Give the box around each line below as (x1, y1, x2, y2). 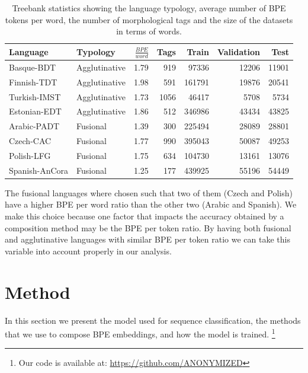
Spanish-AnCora (9, 164, 69, 176)
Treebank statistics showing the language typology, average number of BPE (12, 2, 286, 14)
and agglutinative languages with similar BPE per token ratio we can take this (5, 233, 290, 246)
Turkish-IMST (9, 90, 61, 103)
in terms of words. (116, 25, 182, 37)
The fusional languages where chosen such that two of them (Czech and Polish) (5, 186, 293, 199)
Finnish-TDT (9, 75, 57, 88)
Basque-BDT (9, 60, 56, 73)
